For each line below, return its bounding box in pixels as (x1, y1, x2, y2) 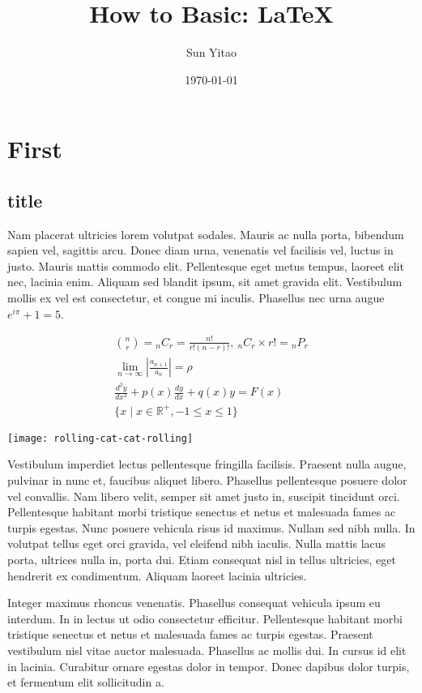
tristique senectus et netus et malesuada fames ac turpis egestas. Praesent (7, 626, 373, 643)
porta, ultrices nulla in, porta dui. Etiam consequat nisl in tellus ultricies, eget (7, 550, 396, 567)
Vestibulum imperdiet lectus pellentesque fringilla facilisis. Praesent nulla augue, (7, 456, 407, 473)
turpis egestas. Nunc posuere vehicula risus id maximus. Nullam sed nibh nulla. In (7, 519, 416, 536)
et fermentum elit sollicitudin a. (7, 674, 164, 691)
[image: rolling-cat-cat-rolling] (7, 432, 194, 444)
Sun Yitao (186, 44, 237, 61)
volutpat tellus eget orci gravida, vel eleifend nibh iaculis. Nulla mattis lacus (7, 535, 386, 552)
